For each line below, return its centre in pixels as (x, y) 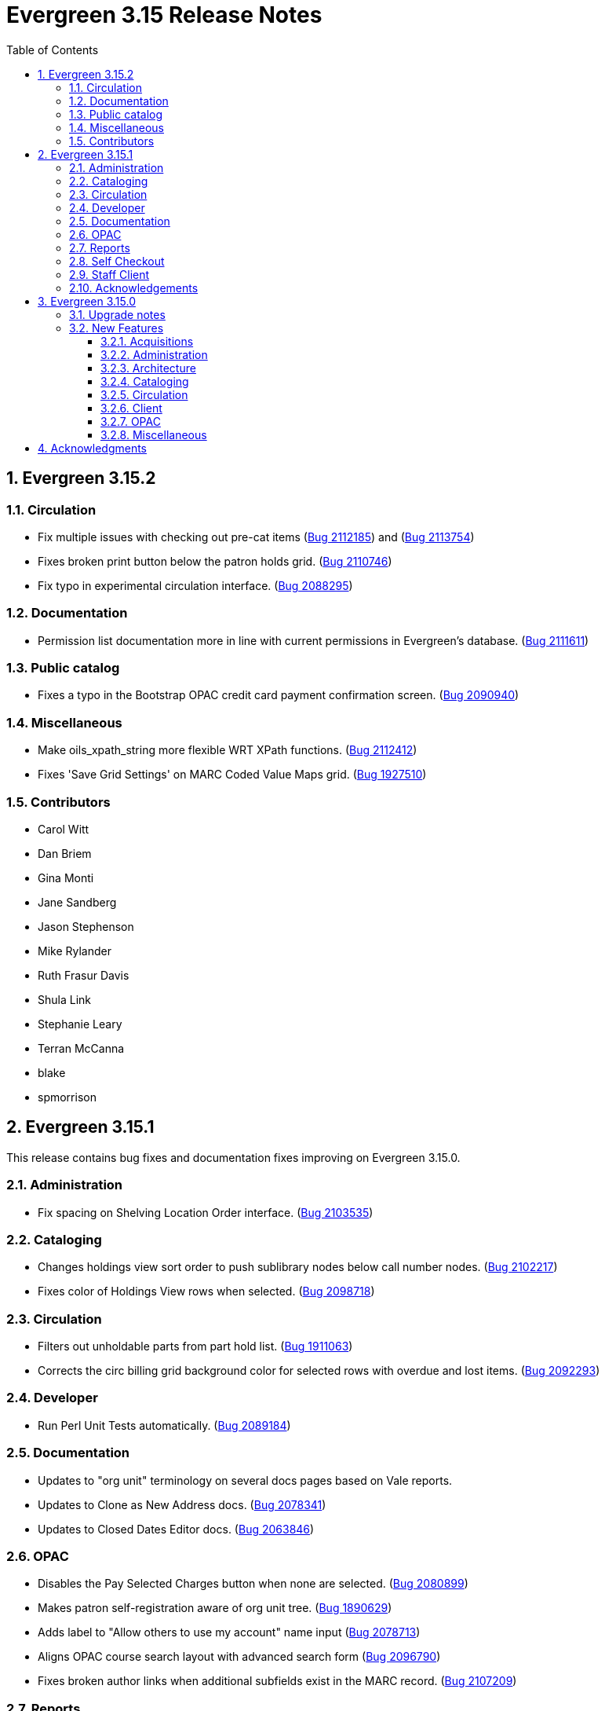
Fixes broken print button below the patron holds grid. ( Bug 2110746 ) (215, 561)
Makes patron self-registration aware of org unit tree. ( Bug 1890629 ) (215, 1608)
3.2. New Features (117, 328)
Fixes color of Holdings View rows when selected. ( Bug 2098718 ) (206, 1291)
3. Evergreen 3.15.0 (87, 301)
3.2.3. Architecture (148, 368)
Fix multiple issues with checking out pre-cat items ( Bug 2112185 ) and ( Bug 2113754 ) (256, 537)
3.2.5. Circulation (144, 394)
